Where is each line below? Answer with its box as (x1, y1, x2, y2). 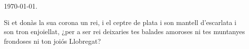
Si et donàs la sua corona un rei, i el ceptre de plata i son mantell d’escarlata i (4, 17, 236, 27)
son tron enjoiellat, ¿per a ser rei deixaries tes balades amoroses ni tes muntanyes (4, 26, 245, 37)
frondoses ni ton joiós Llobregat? (4, 36, 101, 46)
